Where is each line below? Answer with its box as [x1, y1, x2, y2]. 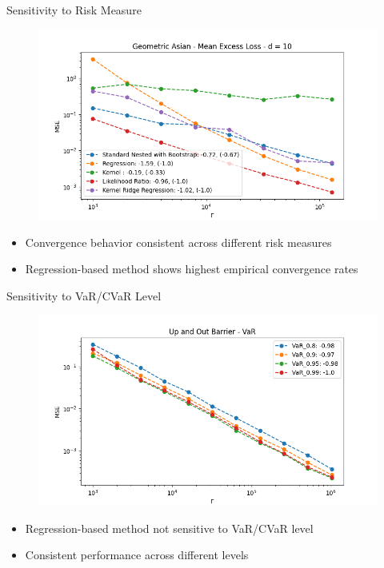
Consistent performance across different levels [25, 546, 249, 563]
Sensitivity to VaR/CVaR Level [6, 287, 162, 304]
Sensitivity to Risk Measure [6, 2, 142, 18]
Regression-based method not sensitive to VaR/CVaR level [25, 519, 314, 536]
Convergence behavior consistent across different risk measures [25, 233, 332, 250]
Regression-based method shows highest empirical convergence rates [25, 260, 358, 277]
